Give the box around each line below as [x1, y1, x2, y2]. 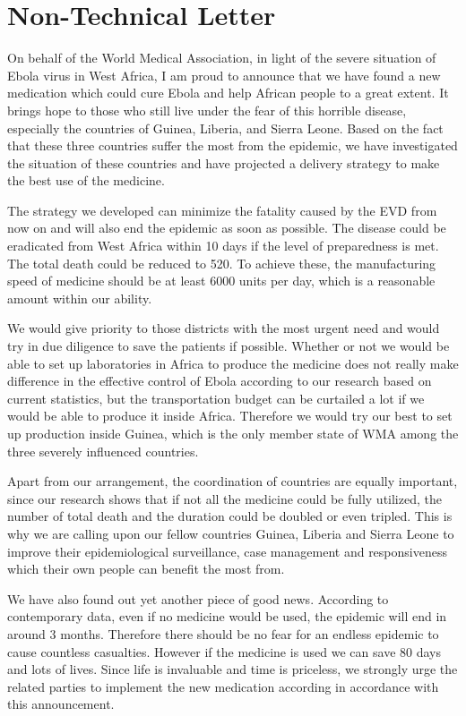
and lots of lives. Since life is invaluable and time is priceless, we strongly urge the [7, 660, 458, 678]
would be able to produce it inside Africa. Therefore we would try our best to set [7, 406, 453, 425]
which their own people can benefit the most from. [7, 559, 285, 578]
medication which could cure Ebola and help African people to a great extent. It [7, 83, 449, 102]
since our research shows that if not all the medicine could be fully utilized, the [7, 489, 442, 507]
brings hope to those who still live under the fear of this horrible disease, [7, 100, 407, 119]
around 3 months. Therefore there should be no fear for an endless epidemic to [7, 624, 439, 643]
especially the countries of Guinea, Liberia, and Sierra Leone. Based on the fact [7, 118, 444, 137]
